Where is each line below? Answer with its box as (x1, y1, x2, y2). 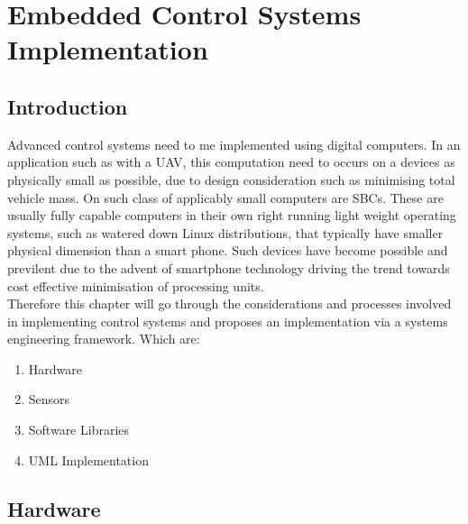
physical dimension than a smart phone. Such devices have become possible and (7, 241, 448, 260)
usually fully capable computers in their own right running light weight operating (7, 206, 456, 225)
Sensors (28, 390, 70, 409)
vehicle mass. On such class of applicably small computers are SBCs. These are (7, 188, 444, 207)
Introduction (7, 92, 128, 120)
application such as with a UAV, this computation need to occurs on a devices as (7, 152, 455, 171)
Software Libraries (28, 420, 130, 439)
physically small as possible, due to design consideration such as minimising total (7, 170, 455, 188)
